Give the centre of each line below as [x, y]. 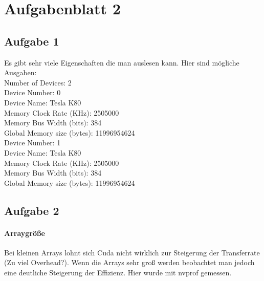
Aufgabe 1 [32, 41]
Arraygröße [25, 233]
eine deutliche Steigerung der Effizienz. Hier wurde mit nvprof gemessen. [118, 273]
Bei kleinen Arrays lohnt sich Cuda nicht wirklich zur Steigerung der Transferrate [132, 252]
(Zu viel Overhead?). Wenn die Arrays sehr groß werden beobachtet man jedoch [129, 262]
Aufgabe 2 [32, 210]
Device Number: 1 [32, 143]
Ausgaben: [20, 72]
